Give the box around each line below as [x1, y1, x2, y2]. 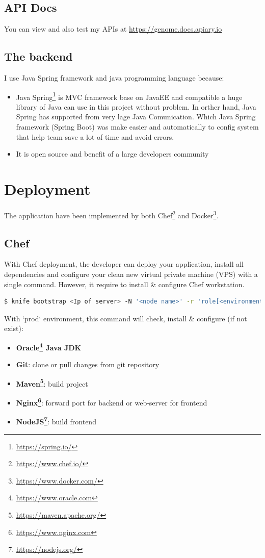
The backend [4, 48, 73, 64]
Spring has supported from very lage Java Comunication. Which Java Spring [16, 111, 256, 122]
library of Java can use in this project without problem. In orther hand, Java [16, 101, 256, 112]
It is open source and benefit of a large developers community [16, 148, 209, 159]
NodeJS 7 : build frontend [16, 415, 96, 426]
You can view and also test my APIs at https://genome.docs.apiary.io [4, 23, 222, 34]
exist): [4, 323, 23, 334]
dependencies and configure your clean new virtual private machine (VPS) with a [4, 268, 258, 279]
